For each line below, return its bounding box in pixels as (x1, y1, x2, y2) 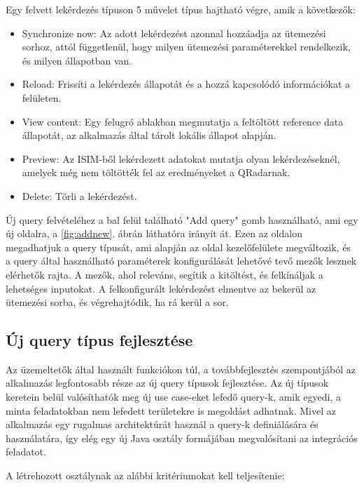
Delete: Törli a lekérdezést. (22, 188, 137, 203)
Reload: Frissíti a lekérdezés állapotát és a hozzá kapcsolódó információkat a (22, 76, 351, 91)
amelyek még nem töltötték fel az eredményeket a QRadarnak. (22, 165, 290, 180)
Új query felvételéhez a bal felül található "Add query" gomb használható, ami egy (6, 212, 358, 227)
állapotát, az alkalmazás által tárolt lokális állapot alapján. (22, 128, 276, 142)
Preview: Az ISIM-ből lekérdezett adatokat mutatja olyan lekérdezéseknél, (22, 151, 340, 166)
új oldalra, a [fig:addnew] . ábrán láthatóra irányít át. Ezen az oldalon (6, 226, 302, 241)
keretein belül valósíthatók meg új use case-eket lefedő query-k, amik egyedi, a (6, 389, 341, 404)
